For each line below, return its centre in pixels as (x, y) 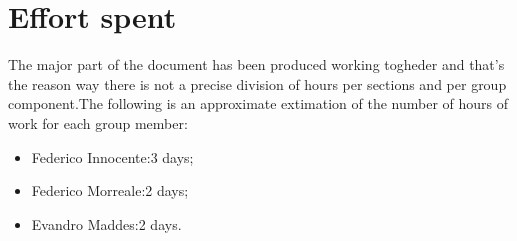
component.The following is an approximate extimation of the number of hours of (258, 103)
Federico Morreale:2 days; (110, 190)
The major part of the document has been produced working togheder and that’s (256, 64)
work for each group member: (98, 122)
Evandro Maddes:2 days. (106, 223)
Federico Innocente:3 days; (112, 156)
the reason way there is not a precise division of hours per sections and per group (257, 83)
